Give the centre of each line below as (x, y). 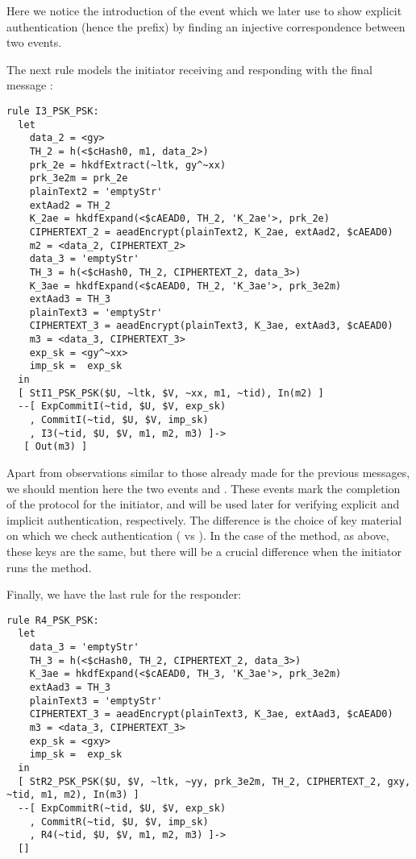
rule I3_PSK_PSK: (53, 111)
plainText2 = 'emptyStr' (96, 191)
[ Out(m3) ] (56, 447)
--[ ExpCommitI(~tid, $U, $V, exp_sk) (122, 407)
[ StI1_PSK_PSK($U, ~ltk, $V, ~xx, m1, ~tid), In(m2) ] (171, 393)
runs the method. (49, 567)
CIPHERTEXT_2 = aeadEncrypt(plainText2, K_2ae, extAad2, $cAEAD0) (211, 232)
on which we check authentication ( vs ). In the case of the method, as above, (198, 535)
